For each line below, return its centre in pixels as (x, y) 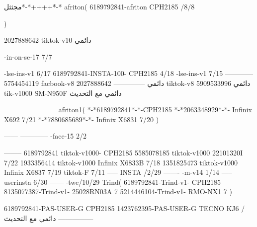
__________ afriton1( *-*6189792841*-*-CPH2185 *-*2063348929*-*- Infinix (128, 110)
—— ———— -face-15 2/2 (45, 136)
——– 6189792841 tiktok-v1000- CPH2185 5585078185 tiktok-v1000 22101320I (124, 152)
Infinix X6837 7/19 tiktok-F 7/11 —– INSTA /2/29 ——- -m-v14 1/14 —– (118, 172)
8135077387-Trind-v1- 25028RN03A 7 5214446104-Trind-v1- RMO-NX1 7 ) (118, 191)
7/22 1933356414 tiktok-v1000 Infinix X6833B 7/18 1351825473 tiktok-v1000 (121, 162)
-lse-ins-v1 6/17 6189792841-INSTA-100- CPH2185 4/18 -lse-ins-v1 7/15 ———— (128, 73)
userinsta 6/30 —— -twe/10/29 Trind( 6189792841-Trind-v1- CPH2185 (113, 182)
